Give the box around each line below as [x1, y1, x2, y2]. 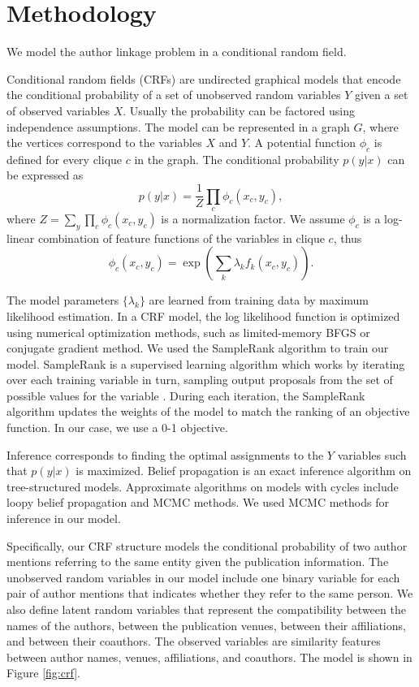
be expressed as [6, 166, 84, 184]
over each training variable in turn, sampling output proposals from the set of [6, 371, 393, 388]
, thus [333, 229, 362, 246]
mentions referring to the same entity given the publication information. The [6, 553, 389, 570]
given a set [354, 86, 408, 103]
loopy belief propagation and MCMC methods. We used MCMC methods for [6, 494, 389, 511]
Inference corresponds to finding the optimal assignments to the [6, 446, 324, 463]
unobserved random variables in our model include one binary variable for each [6, 568, 400, 585]
